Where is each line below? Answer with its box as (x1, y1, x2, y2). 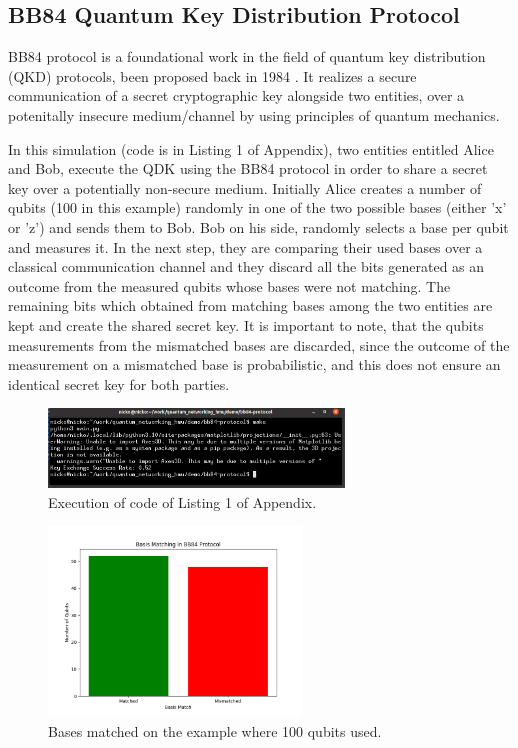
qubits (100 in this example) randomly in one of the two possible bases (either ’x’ (8, 197, 507, 218)
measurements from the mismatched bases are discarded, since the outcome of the (8, 334, 510, 355)
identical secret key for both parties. (8, 373, 230, 394)
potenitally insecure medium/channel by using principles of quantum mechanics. (8, 104, 500, 125)
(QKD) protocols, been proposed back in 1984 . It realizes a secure (8, 65, 417, 86)
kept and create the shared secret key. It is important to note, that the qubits (8, 314, 484, 335)
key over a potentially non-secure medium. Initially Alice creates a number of (8, 177, 482, 198)
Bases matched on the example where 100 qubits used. (48, 720, 382, 741)
